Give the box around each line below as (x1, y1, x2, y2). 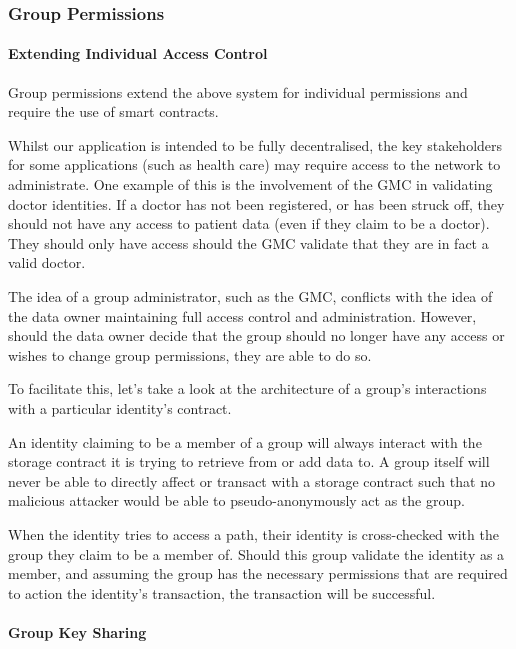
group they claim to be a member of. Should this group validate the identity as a (8, 543, 505, 564)
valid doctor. (8, 252, 86, 273)
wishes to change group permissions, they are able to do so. (8, 344, 372, 365)
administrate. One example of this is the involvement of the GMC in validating (8, 174, 493, 195)
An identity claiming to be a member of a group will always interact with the (8, 431, 482, 452)
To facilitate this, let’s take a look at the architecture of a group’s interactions (8, 378, 487, 399)
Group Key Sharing (8, 621, 147, 642)
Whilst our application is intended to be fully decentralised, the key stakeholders (8, 134, 503, 155)
